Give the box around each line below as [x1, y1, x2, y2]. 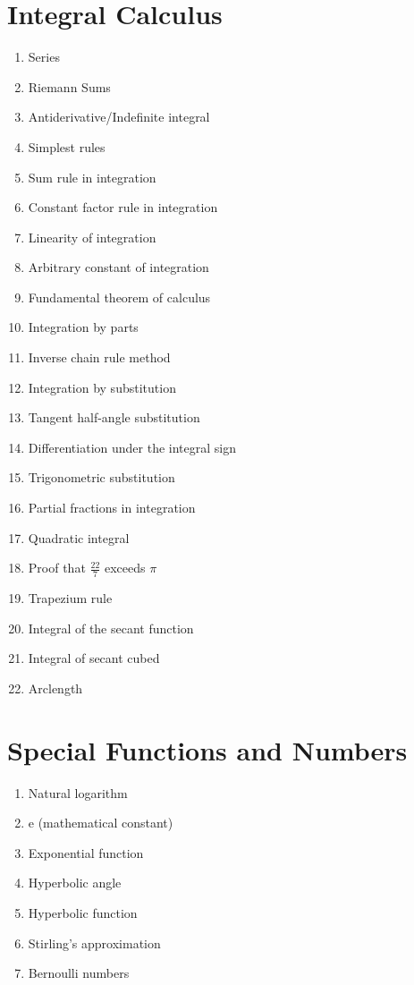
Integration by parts [28, 318, 139, 336]
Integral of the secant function [28, 618, 194, 637]
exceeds [104, 558, 146, 577]
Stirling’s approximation [28, 933, 161, 952]
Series [28, 47, 60, 66]
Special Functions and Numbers [7, 731, 408, 768]
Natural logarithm [28, 783, 128, 802]
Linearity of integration [28, 227, 156, 246]
